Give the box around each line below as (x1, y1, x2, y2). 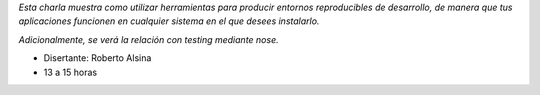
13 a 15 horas (43, 66, 98, 78)
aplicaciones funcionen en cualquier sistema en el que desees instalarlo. (18, 15, 320, 27)
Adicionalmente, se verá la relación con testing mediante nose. (18, 33, 279, 45)
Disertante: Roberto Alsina (43, 52, 152, 64)
